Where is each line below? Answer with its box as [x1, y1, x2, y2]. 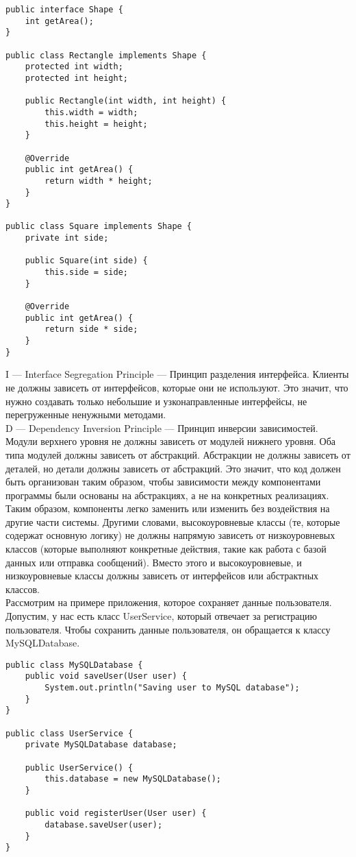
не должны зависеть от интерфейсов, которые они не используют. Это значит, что [5, 380, 348, 394]
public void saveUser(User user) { [25, 671, 187, 681]
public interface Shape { [5, 5, 123, 14]
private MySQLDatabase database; [25, 740, 177, 750]
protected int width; [25, 62, 123, 72]
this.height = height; [44, 119, 148, 129]
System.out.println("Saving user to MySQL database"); [44, 683, 300, 693]
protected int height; [25, 73, 128, 83]
